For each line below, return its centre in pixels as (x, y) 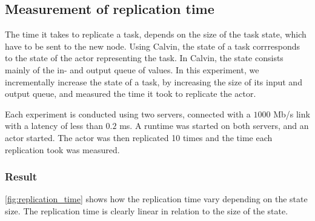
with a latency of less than (54, 126)
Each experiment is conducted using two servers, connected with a (128, 114)
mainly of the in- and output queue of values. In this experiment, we (132, 69)
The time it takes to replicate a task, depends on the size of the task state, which (156, 34)
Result (21, 176)
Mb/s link (292, 114)
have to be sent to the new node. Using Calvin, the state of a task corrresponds (153, 46)
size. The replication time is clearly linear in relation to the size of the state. (147, 210)
